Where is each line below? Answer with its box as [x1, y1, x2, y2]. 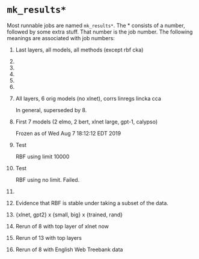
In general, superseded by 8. [15, 106, 87, 113]
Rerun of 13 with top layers [15, 234, 82, 241]
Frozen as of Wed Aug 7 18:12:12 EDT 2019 [15, 129, 121, 137]
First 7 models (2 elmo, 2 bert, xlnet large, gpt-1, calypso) [15, 118, 158, 125]
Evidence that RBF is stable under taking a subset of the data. [15, 199, 169, 206]
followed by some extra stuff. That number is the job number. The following [7, 28, 193, 35]
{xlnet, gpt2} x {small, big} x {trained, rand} [15, 211, 123, 218]
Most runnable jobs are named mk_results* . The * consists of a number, [7, 22, 185, 29]
